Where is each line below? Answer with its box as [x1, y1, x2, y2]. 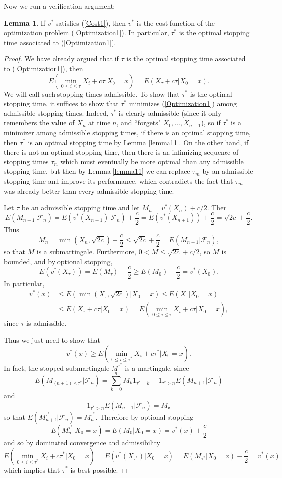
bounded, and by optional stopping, [4, 256, 113, 266]
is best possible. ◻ [70, 464, 127, 475]
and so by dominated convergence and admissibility [4, 437, 160, 447]
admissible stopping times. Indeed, [4, 107, 109, 118]
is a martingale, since [125, 362, 189, 372]
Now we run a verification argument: [4, 1, 115, 11]
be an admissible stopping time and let [21, 202, 140, 212]
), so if [201, 117, 221, 128]
